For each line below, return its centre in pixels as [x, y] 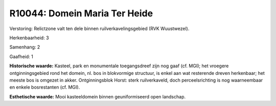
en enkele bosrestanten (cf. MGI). [45, 87]
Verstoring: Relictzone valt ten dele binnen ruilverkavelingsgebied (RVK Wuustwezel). [99, 29]
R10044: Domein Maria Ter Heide [81, 13]
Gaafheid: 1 [21, 57]
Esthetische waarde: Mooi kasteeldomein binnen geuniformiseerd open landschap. [98, 96]
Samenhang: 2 [25, 47]
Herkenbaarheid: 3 [29, 38]
